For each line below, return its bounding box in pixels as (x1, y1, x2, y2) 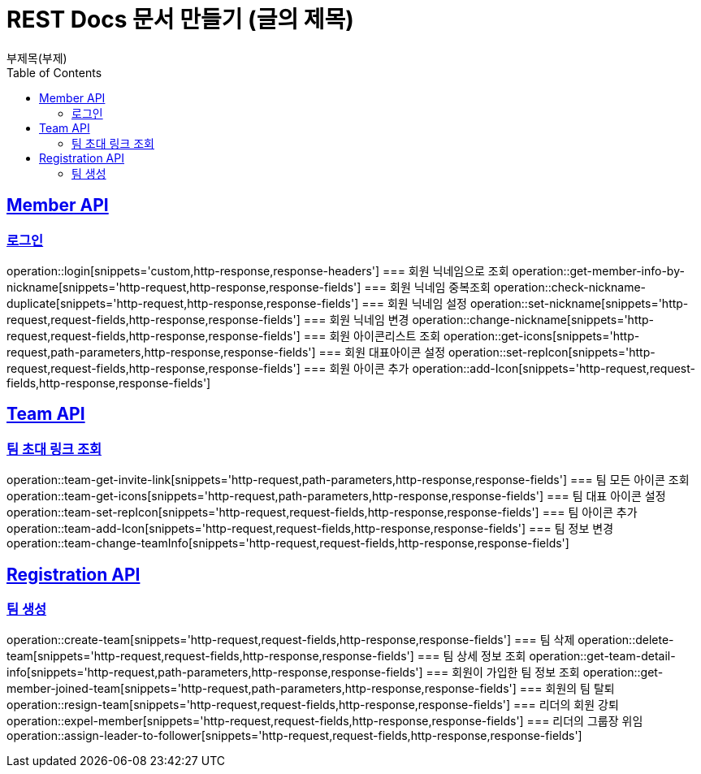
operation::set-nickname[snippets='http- (469, 296, 689, 310)
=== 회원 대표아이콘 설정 (318, 344, 446, 359)
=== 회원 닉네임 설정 (361, 296, 468, 310)
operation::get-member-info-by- (512, 263, 685, 278)
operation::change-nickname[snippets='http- (412, 312, 655, 326)
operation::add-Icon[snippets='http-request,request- (412, 361, 695, 375)
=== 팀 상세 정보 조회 (417, 649, 526, 664)
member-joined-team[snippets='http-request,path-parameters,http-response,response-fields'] (6, 681, 517, 696)
